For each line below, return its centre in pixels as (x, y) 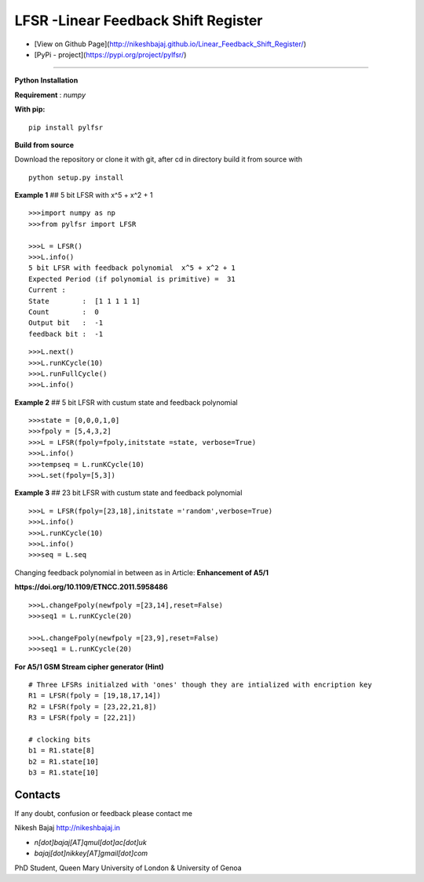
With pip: (30, 109)
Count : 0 (64, 312)
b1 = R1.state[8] (62, 751)
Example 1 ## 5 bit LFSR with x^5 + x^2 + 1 (84, 195)
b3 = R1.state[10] (64, 773)
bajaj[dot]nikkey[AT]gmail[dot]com (91, 853)
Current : (47, 290)
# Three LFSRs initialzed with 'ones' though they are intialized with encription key (200, 684)
